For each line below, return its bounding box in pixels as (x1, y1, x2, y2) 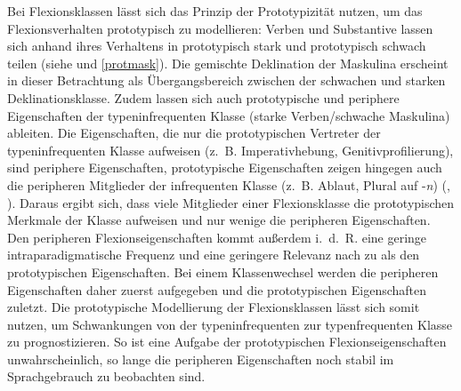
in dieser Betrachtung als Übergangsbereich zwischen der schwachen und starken (7, 71, 446, 90)
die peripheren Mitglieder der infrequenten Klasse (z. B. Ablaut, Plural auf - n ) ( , (7, 175, 450, 194)
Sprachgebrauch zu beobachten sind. (7, 367, 206, 386)
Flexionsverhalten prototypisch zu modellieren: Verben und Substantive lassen (7, 19, 433, 37)
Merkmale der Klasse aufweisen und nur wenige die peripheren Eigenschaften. (7, 211, 431, 229)
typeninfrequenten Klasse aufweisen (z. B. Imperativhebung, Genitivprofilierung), (7, 140, 454, 159)
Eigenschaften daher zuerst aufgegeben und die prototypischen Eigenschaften (7, 280, 427, 299)
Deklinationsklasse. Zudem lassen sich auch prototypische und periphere (7, 88, 400, 107)
